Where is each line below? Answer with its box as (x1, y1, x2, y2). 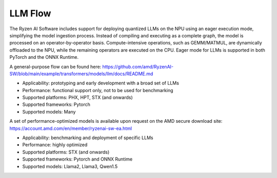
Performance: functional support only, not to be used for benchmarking (22, 87, 173, 93)
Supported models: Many (22, 108, 76, 115)
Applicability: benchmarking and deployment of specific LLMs (22, 135, 153, 141)
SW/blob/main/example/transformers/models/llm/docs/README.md (9, 71, 153, 77)
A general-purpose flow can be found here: (9, 63, 102, 70)
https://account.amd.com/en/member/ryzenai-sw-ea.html (9, 125, 132, 131)
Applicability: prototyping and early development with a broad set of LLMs (22, 80, 180, 86)
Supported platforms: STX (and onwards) (22, 149, 110, 155)
